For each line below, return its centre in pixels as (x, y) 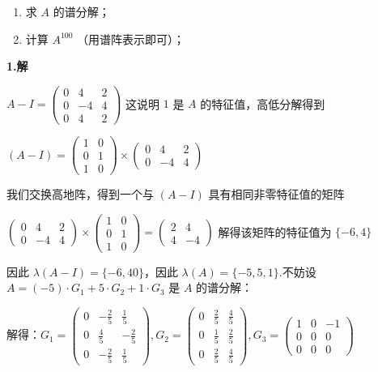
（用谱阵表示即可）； (131, 38)
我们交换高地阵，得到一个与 (80, 194)
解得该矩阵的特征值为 (275, 231)
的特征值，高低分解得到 (263, 103)
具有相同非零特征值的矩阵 (276, 194)
